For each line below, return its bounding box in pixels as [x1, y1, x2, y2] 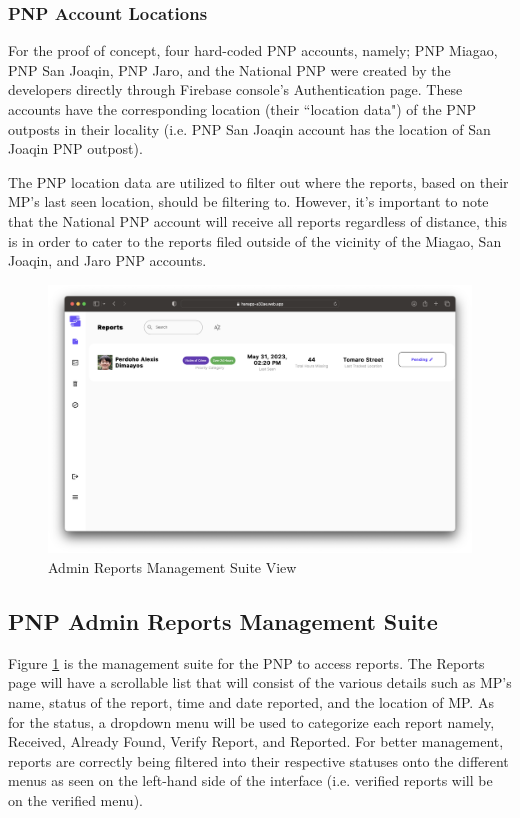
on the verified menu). [8, 790, 143, 811]
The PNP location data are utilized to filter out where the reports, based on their [8, 171, 509, 192]
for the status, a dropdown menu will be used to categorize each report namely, [8, 711, 495, 732]
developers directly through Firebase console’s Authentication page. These [8, 79, 463, 100]
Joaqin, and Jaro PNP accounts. [8, 250, 207, 271]
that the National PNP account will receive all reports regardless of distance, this [8, 210, 508, 231]
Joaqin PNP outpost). [8, 138, 143, 159]
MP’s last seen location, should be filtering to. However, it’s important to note [8, 191, 489, 212]
